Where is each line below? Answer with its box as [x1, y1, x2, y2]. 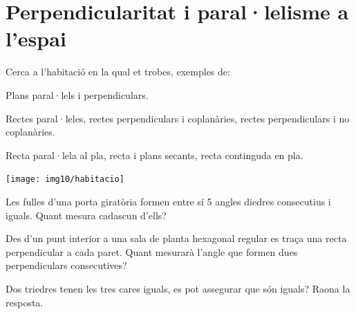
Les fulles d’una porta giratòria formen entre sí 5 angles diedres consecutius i [6, 194, 331, 208]
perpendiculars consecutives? [6, 258, 127, 273]
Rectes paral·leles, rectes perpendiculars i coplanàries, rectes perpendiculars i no [6, 111, 350, 125]
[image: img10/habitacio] [6, 174, 124, 185]
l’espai [6, 24, 66, 53]
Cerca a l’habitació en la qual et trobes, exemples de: [6, 64, 230, 79]
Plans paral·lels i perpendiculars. [6, 87, 149, 102]
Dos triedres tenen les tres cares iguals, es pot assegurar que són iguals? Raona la [6, 281, 350, 295]
